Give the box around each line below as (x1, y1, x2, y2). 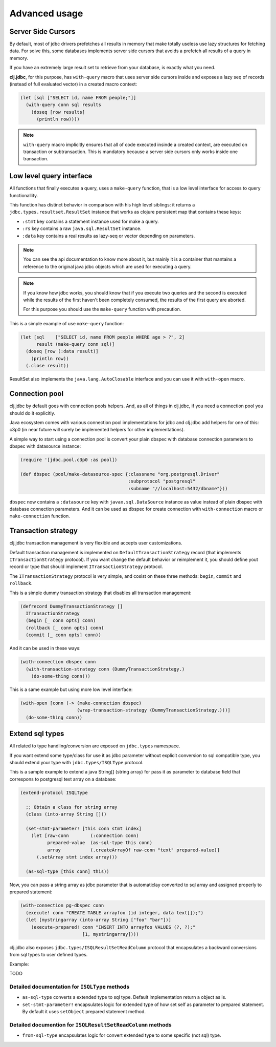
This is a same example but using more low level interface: (9, 686, 133, 693)
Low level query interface (9, 172, 93, 180)
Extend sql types (9, 729, 64, 738)
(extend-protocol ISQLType (20, 789, 88, 795)
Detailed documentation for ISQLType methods (9, 983, 130, 990)
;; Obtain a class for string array (26, 804, 118, 810)
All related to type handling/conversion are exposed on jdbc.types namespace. (9, 743, 180, 749)
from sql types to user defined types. (9, 952, 88, 958)
